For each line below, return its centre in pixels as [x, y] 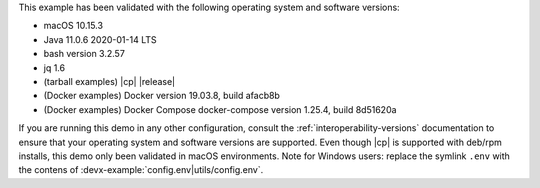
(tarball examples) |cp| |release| [109, 81]
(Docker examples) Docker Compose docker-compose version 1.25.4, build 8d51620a [220, 109]
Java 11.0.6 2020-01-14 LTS [100, 39]
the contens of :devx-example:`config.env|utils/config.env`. [141, 170]
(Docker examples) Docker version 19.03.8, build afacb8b [161, 96]
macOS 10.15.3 [73, 26]
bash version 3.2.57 [84, 54]
